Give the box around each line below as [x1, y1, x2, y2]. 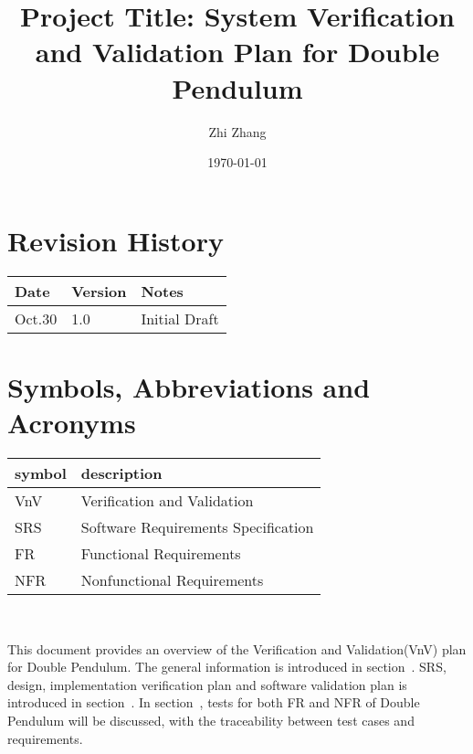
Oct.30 [15, 307, 58, 329]
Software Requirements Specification [80, 515, 314, 537]
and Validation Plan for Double [35, 33, 440, 70]
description [80, 462, 163, 483]
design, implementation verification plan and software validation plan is [7, 674, 407, 694]
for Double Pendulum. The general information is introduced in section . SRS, [7, 657, 447, 676]
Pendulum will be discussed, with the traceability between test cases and [7, 710, 415, 729]
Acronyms [7, 404, 136, 441]
